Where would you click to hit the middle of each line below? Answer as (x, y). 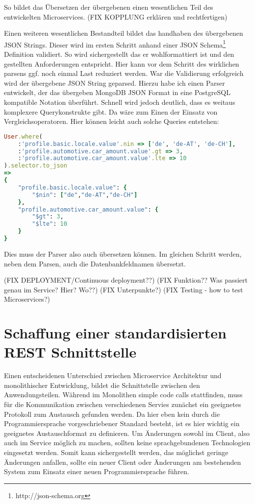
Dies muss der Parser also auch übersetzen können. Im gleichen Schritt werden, (123, 253)
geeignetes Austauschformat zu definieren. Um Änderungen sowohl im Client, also (127, 433)
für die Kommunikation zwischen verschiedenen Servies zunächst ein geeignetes (123, 404)
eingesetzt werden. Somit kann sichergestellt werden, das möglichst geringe (116, 452)
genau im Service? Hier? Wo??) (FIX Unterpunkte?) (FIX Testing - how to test (124, 289)
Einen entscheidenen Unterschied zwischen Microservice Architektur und (113, 375)
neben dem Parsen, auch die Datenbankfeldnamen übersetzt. (95, 263)
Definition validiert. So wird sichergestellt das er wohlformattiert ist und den (119, 54)
